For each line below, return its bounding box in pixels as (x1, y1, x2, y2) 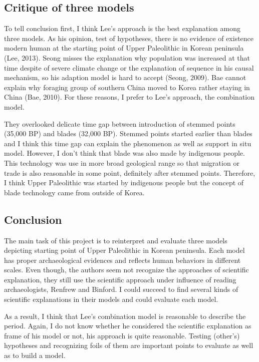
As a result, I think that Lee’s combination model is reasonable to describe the (4, 310, 246, 321)
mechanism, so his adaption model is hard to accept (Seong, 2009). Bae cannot (4, 72, 246, 83)
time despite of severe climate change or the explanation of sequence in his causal (4, 62, 254, 73)
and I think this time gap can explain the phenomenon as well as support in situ (4, 138, 251, 148)
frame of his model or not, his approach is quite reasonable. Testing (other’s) (4, 330, 240, 340)
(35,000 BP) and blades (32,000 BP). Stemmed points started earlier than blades (4, 128, 252, 139)
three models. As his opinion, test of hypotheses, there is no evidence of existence (4, 33, 254, 43)
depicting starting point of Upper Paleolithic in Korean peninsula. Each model (4, 245, 245, 255)
